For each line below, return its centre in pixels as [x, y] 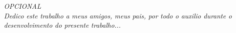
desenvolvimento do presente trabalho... [63, 25]
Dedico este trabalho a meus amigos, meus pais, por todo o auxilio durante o [118, 15]
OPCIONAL [22, 6]
